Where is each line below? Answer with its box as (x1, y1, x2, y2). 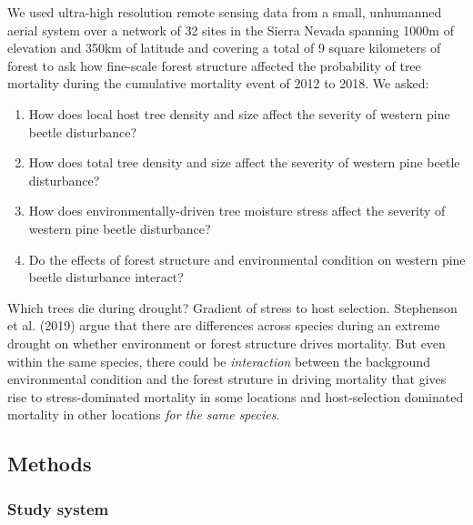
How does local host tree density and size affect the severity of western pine (28, 104, 450, 123)
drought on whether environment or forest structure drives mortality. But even (7, 333, 446, 352)
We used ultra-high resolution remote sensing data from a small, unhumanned (7, 3, 442, 21)
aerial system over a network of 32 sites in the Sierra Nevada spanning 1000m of (7, 20, 454, 39)
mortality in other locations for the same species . (7, 405, 280, 424)
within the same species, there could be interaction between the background (7, 351, 430, 370)
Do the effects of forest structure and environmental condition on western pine (28, 249, 466, 268)
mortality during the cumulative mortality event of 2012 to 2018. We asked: (7, 74, 429, 93)
